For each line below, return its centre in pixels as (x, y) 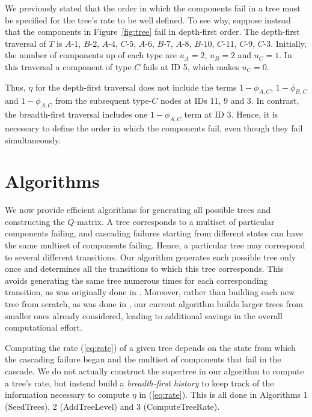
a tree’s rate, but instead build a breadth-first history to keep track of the (139, 382)
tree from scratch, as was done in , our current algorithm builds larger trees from (154, 304)
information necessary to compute (67, 394)
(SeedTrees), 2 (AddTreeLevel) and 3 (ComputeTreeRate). (112, 406)
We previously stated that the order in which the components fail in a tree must (153, 8)
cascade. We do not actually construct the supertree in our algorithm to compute (154, 370)
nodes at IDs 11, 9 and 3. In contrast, (230, 100)
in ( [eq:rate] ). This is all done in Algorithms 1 (223, 394)
